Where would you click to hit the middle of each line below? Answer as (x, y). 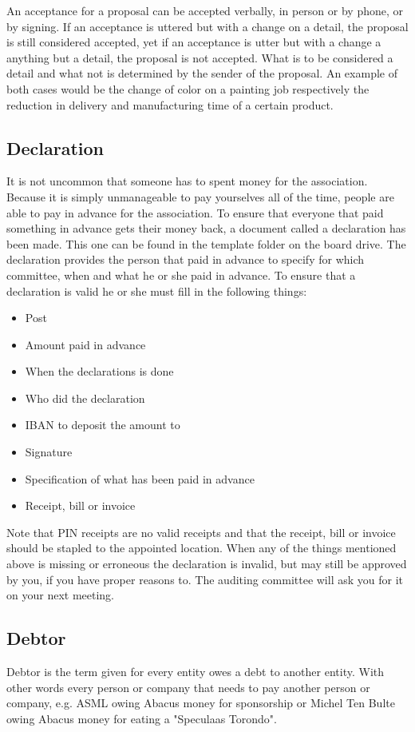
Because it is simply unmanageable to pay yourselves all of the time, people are (200, 196)
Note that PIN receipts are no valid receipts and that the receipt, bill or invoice (201, 532)
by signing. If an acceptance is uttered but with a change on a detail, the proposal (207, 26)
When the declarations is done (99, 371)
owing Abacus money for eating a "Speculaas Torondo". (142, 718)
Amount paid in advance (85, 344)
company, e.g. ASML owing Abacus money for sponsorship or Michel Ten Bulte (201, 703)
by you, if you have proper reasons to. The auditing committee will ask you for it (205, 579)
